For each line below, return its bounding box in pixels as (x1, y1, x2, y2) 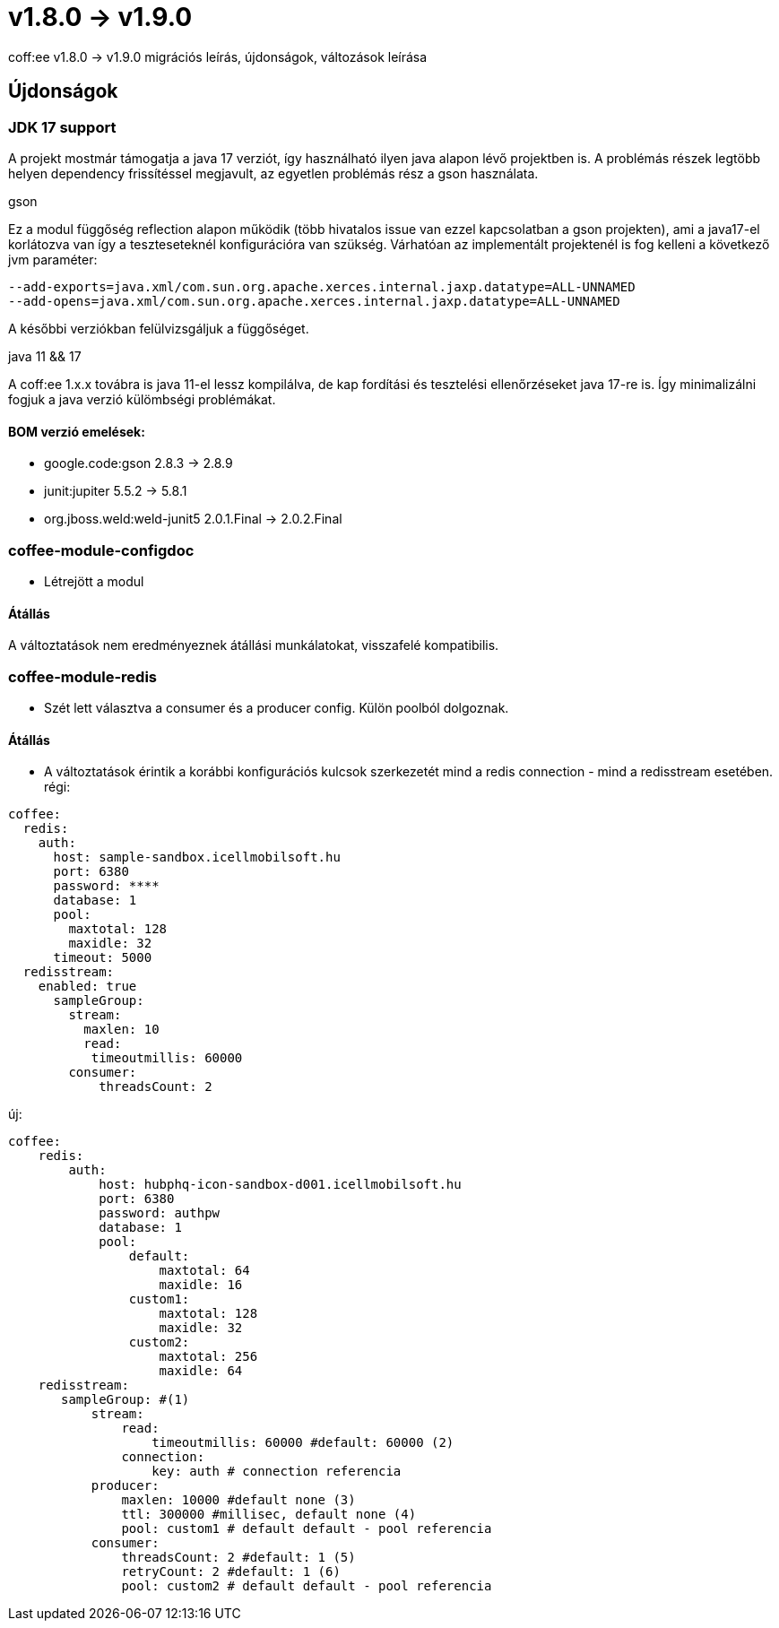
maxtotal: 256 (159, 1349, 258, 1364)
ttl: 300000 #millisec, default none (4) (121, 1507, 417, 1522)
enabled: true (38, 979, 137, 994)
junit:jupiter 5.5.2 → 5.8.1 (44, 483, 187, 499)
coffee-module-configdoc (8, 541, 195, 559)
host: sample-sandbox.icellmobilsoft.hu (53, 850, 341, 865)
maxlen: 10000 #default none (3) (121, 1493, 356, 1508)
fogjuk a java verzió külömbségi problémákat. (8, 391, 276, 407)
